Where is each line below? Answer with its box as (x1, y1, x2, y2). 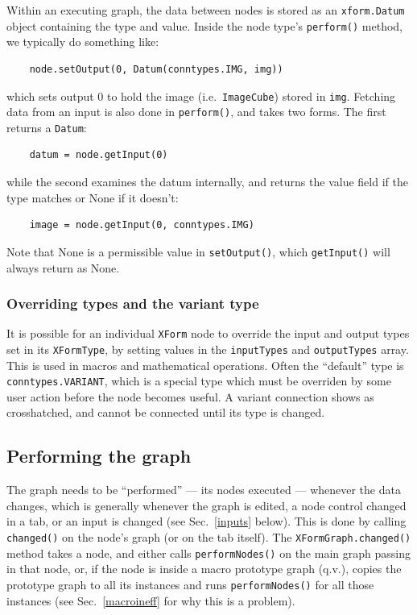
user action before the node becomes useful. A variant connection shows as (6, 388, 374, 405)
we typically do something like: (6, 33, 159, 50)
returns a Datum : (6, 118, 87, 135)
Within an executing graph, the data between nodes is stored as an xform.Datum (6, 2, 405, 18)
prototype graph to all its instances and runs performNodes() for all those (6, 576, 374, 592)
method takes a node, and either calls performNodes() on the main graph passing (6, 544, 411, 561)
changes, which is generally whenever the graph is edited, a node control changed (6, 497, 407, 513)
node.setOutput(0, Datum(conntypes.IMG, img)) (29, 63, 283, 75)
